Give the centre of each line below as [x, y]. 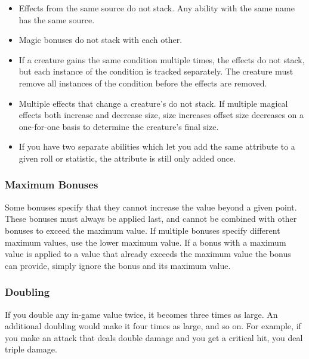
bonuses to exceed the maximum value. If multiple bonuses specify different [143, 230]
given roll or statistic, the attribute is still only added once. [127, 158]
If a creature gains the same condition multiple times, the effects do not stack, [162, 59]
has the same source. [57, 19]
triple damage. [31, 349]
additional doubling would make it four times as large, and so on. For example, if [153, 326]
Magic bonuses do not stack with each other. [101, 40]
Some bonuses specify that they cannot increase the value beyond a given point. [151, 207]
